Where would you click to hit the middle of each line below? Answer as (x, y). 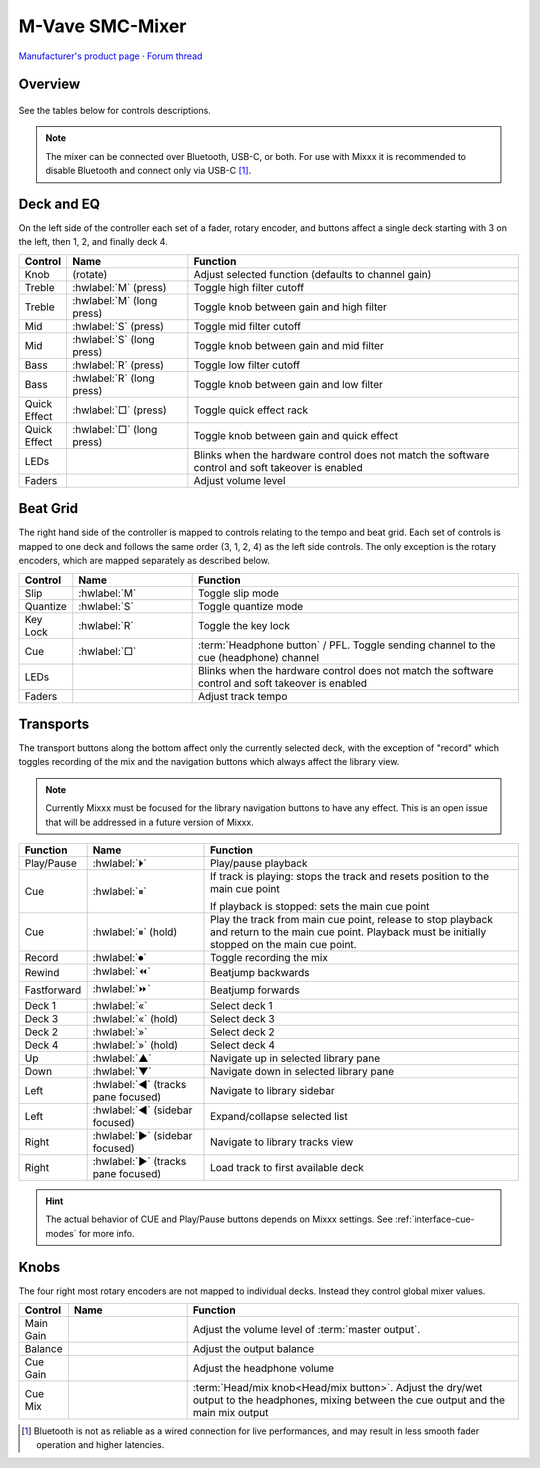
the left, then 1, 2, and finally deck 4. (93, 242)
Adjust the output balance (253, 1349)
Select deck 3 (242, 1018)
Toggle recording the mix (269, 957)
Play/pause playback (259, 863)
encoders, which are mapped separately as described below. (144, 561)
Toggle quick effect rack (251, 410)
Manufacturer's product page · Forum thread (110, 56)
